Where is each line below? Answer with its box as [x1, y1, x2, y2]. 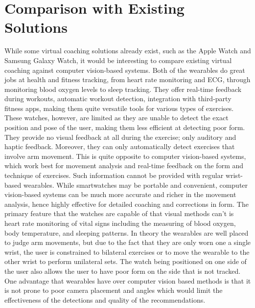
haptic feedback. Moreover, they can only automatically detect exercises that [4, 141, 235, 152]
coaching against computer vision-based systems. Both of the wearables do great [4, 65, 245, 75]
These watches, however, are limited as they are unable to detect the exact [4, 112, 229, 123]
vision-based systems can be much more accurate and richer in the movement [4, 189, 236, 199]
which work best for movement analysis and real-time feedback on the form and [4, 160, 244, 171]
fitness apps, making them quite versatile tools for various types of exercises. [4, 103, 234, 113]
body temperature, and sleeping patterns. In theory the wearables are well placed [4, 227, 249, 238]
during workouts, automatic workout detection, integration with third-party [4, 93, 232, 104]
